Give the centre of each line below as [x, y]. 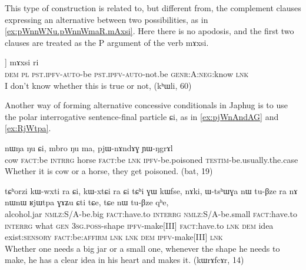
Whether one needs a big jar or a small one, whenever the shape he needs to [142, 248]
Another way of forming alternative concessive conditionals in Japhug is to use [146, 105]
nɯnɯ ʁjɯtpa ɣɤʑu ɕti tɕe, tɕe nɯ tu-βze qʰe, [87, 202]
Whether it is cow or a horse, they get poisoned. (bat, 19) [109, 171]
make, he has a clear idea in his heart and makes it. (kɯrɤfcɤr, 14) [124, 260]
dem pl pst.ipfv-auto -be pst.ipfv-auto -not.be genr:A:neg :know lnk [127, 73]
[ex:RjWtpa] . [28, 128]
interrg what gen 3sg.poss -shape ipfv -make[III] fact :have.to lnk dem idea [139, 225]
